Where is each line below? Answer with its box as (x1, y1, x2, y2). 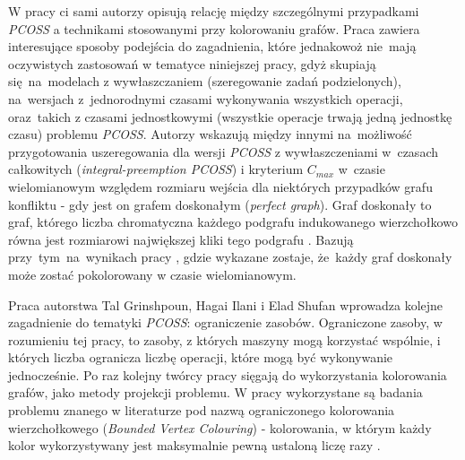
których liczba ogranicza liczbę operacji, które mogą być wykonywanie (8, 348, 393, 367)
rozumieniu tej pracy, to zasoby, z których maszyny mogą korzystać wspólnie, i (8, 330, 441, 349)
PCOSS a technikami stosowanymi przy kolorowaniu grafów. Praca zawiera (8, 19, 420, 38)
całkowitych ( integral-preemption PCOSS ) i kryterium (8, 160, 304, 178)
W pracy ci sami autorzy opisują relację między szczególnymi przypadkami (8, 2, 419, 20)
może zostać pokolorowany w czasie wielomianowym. (8, 265, 297, 283)
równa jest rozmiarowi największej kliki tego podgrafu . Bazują (8, 230, 354, 248)
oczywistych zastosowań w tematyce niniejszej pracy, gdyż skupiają (8, 54, 376, 73)
